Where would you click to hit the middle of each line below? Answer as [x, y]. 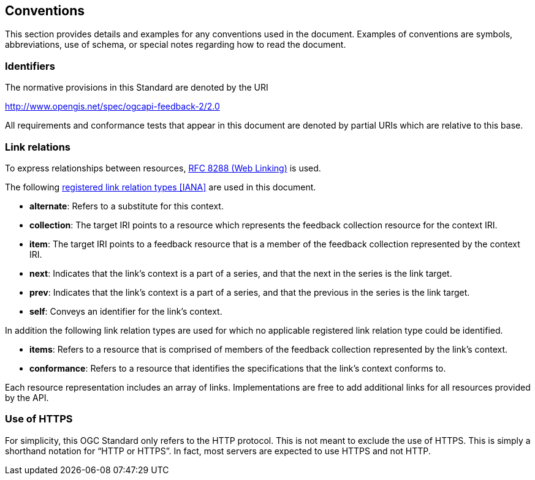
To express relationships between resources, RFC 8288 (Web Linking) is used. [163, 168]
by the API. [27, 397]
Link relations [38, 147]
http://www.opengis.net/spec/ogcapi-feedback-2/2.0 [112, 107]
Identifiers [30, 66]
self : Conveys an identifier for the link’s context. [126, 311]
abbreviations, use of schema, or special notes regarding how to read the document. [176, 45]
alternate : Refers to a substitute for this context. [127, 206]
